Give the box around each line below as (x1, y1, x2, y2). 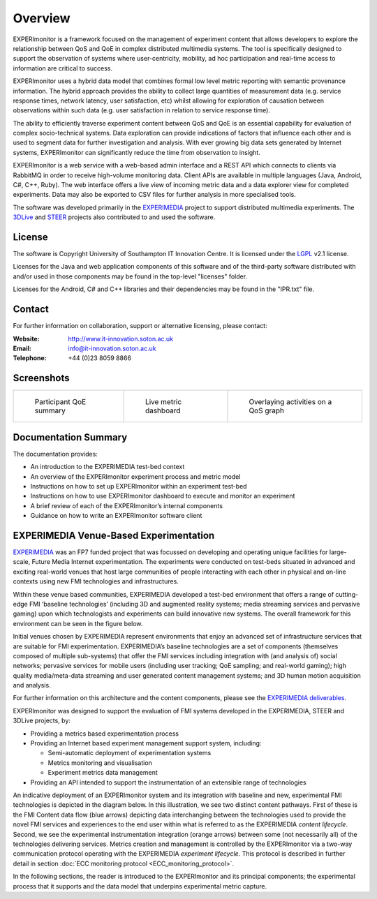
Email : (13, 344, 31, 352)
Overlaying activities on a (249, 397, 332, 407)
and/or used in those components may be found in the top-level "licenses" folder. (13, 272, 248, 281)
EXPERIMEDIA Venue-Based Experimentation (13, 529, 215, 541)
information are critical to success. (13, 64, 113, 73)
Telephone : (13, 354, 47, 362)
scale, (13, 558, 31, 566)
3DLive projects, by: (13, 716, 71, 725)
